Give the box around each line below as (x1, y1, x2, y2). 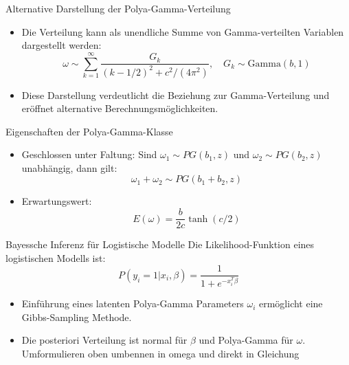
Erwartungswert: (21, 194, 92, 208)
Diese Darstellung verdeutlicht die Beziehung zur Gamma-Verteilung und (21, 87, 330, 102)
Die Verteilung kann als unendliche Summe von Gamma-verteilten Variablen (21, 24, 344, 38)
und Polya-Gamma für (199, 333, 293, 347)
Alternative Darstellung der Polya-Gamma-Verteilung (5, 1, 231, 15)
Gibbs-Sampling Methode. (21, 309, 132, 324)
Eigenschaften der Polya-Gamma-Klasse (5, 124, 173, 138)
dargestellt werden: (21, 38, 102, 52)
